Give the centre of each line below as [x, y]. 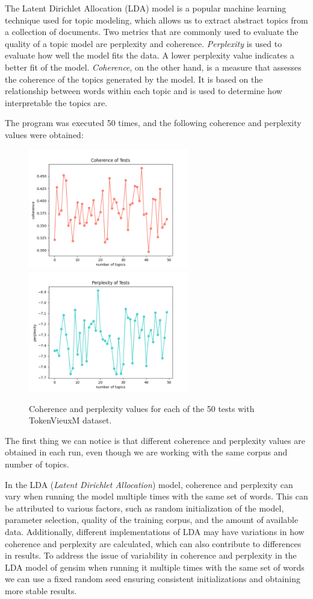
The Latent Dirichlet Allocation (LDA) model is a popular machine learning [146, 8]
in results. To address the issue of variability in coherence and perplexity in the [151, 555]
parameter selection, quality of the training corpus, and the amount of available [152, 520]
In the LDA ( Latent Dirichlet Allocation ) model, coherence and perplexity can [149, 484]
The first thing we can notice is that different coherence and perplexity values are [155, 440]
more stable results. [41, 590]
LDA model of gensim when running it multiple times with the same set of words [155, 567]
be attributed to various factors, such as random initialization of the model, [144, 508]
